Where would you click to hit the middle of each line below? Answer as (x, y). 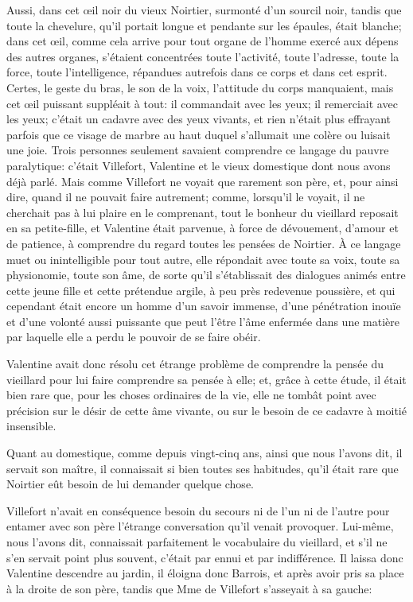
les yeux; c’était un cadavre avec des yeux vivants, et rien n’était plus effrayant (199, 119)
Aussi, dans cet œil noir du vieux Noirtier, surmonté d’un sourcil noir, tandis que (204, 10)
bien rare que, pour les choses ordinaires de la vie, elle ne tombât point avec (191, 395)
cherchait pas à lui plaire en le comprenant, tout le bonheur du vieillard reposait (203, 212)
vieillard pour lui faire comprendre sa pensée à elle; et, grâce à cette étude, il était (206, 379)
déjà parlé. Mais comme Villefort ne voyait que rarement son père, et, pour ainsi (203, 181)
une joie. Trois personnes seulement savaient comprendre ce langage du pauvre (198, 150)
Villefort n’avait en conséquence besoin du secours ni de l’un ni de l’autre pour (198, 510)
